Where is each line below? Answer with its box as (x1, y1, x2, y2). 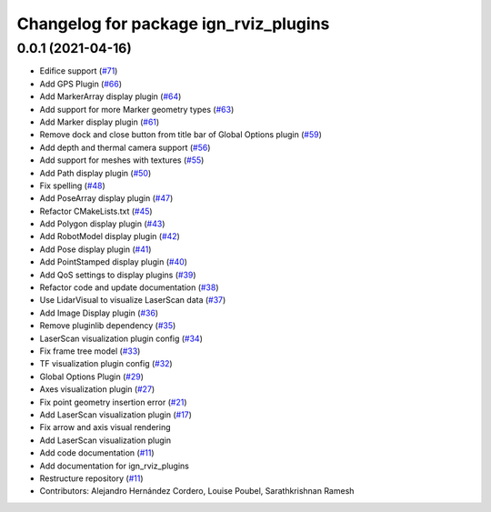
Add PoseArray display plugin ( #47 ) (39, 193, 174, 204)
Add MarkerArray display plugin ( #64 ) (39, 91, 182, 102)
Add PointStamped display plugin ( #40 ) (39, 256, 188, 267)
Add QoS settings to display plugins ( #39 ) (39, 269, 196, 280)
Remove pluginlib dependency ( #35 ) (39, 320, 176, 331)
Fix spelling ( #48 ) (39, 180, 106, 191)
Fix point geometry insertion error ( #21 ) (39, 397, 187, 407)
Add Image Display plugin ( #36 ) (39, 307, 159, 318)
